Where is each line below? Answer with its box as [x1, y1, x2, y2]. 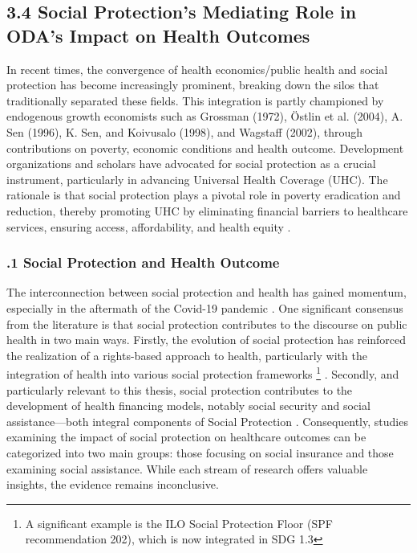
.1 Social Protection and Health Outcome [6, 252, 280, 272]
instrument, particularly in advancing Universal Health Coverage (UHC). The [6, 170, 388, 187]
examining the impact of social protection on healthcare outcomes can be [6, 428, 366, 445]
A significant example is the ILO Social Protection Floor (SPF [25, 514, 333, 531]
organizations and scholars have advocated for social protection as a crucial [6, 155, 376, 172]
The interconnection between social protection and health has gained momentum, [6, 284, 407, 301]
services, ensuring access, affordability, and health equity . [6, 218, 291, 235]
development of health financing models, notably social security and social [6, 397, 370, 414]
